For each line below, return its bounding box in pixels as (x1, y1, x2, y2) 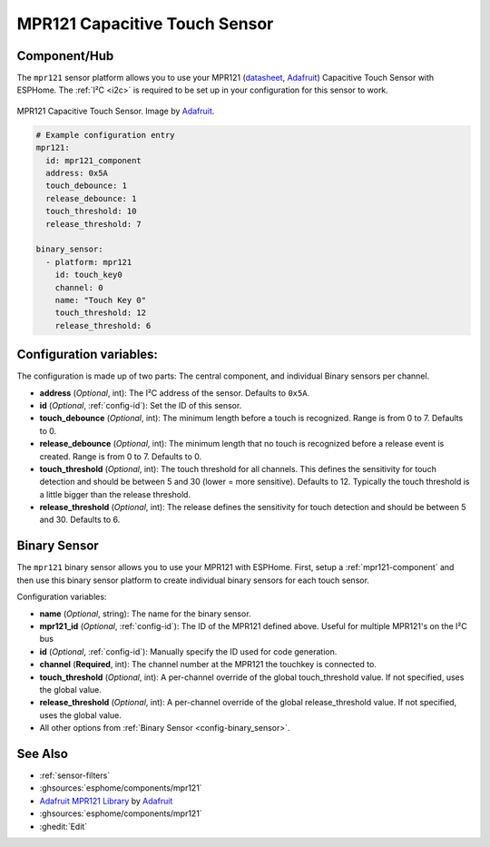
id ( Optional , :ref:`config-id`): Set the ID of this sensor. (39, 399, 242, 410)
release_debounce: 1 (45, 193, 137, 203)
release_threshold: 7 (45, 219, 142, 229)
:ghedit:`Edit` (39, 821, 88, 832)
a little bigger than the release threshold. (39, 488, 191, 499)
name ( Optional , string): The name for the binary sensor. (39, 608, 251, 619)
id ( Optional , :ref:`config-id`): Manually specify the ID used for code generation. (39, 645, 338, 657)
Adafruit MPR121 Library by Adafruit (39, 795, 173, 806)
